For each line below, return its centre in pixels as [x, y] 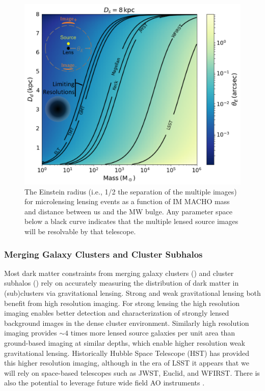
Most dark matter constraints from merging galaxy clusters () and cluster [119, 273]
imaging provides [31, 333]
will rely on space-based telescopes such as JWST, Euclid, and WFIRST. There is [132, 372]
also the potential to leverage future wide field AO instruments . [104, 383]
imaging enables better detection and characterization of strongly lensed [117, 313]
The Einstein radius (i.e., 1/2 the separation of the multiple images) [131, 191]
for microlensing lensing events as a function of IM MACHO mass [127, 201]
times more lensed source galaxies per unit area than [153, 333]
